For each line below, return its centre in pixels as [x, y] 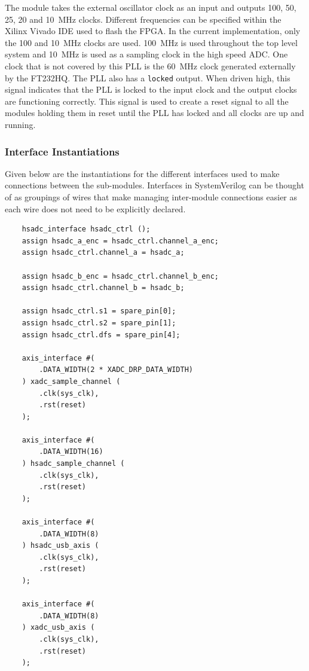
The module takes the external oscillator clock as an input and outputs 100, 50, [151, 7]
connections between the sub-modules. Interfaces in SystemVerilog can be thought [154, 185]
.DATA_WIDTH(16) [71, 452]
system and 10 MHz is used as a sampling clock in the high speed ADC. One [146, 54]
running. [20, 124]
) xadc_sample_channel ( [71, 381]
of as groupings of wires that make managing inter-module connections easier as [151, 197]
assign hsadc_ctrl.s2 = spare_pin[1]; [99, 323]
